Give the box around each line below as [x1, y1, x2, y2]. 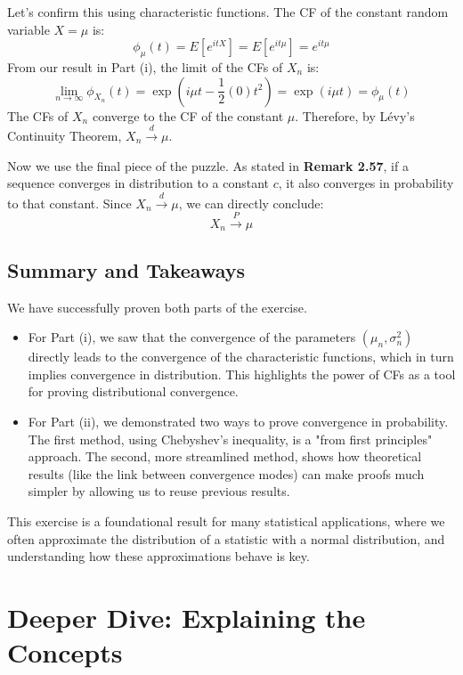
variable [7, 20, 50, 38]
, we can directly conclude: [178, 193, 324, 212]
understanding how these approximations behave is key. [7, 547, 310, 565]
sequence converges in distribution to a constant [7, 174, 269, 192]
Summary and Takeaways [7, 256, 246, 283]
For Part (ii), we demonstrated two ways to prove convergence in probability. [28, 411, 449, 430]
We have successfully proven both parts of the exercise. [7, 297, 307, 316]
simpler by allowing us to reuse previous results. [28, 482, 290, 500]
